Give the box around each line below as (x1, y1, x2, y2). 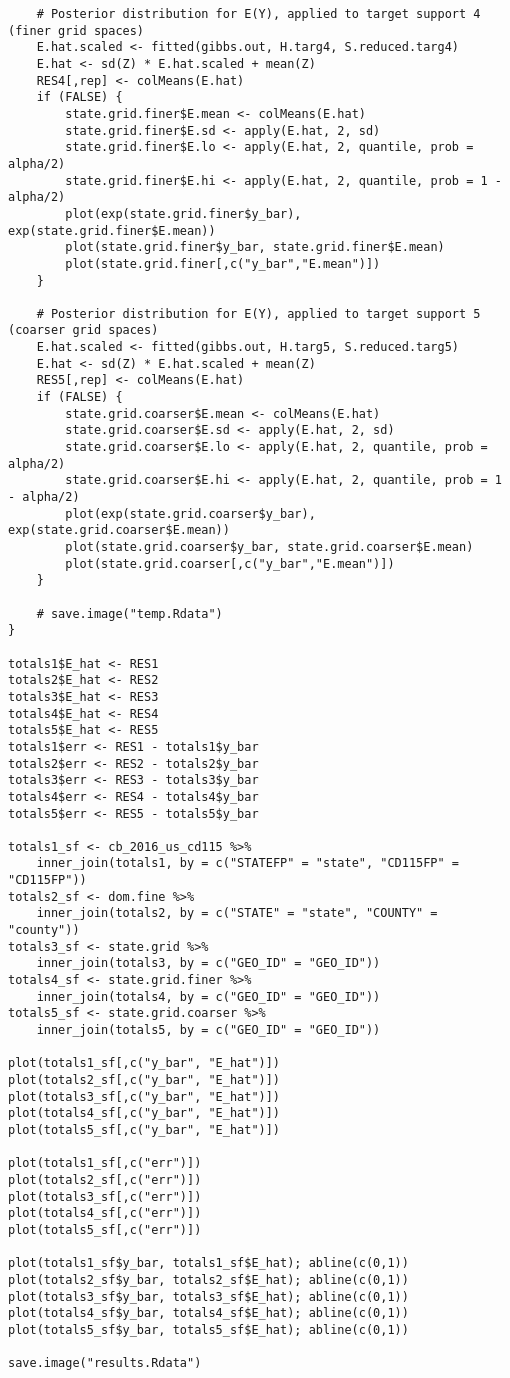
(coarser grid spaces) (8, 323, 159, 338)
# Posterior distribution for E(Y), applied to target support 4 (36, 7, 481, 21)
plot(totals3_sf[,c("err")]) (8, 1189, 202, 1204)
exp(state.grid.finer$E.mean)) (8, 223, 216, 238)
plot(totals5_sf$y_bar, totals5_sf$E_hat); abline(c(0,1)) (8, 1322, 409, 1337)
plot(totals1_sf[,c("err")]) (8, 1156, 202, 1171)
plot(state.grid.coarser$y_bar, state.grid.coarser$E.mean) (65, 540, 474, 554)
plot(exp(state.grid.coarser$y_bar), (65, 506, 316, 521)
